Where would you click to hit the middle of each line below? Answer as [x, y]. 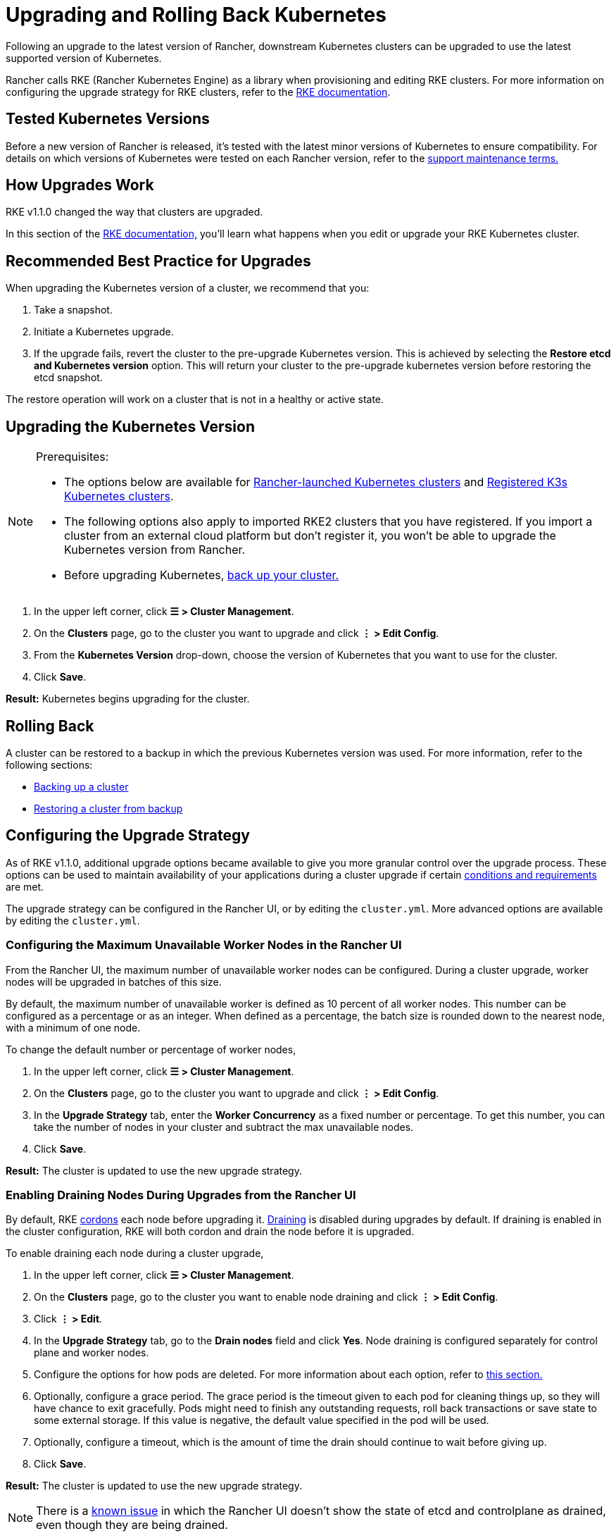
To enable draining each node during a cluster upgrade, [135, 1253]
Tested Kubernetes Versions [108, 119]
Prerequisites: [73, 457]
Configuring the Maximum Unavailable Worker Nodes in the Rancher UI [204, 945]
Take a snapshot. [73, 310]
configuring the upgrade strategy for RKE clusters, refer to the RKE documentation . [198, 92]
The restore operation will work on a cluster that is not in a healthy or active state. [195, 400]
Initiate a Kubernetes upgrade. [104, 332]
